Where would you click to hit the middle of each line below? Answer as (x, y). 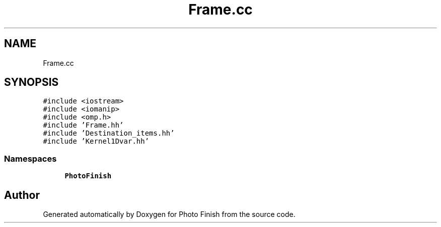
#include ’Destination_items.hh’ (109, 133)
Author (22, 195)
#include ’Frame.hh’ (83, 125)
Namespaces (30, 158)
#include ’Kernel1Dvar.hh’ (96, 141)
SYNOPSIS (31, 82)
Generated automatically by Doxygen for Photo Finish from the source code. (169, 214)
